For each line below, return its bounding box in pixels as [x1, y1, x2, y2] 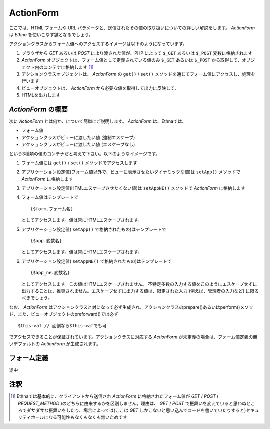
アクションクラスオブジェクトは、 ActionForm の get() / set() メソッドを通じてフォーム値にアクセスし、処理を [21, 71, 256, 77]
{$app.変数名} [30, 238, 62, 244]
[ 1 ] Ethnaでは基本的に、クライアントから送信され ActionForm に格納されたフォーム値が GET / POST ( [10, 393, 219, 399]
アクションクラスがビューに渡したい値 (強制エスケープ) [21, 134, 135, 140]
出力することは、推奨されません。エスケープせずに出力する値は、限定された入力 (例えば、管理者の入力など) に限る [21, 288, 259, 294]
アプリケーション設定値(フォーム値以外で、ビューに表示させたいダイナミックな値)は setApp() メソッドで [21, 169, 241, 175]
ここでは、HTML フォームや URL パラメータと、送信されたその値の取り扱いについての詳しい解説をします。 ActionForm [9, 25, 255, 31]
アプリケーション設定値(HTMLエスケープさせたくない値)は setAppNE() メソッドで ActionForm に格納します [21, 185, 246, 191]
